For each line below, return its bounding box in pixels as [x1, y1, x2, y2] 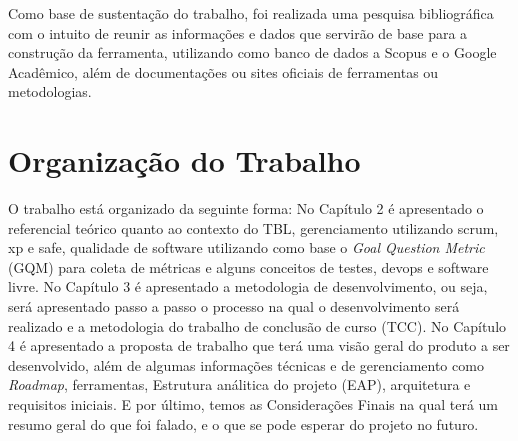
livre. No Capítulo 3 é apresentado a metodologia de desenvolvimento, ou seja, [8, 276, 488, 297]
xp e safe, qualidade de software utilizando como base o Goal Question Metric [8, 237, 485, 258]
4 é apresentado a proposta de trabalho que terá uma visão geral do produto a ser [8, 335, 510, 356]
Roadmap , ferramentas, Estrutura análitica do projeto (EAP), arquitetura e [8, 374, 471, 395]
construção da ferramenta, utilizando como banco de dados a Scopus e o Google [8, 42, 497, 63]
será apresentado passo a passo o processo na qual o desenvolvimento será [8, 296, 460, 317]
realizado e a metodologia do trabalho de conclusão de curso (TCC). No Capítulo [8, 315, 507, 336]
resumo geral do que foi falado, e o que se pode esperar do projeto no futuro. [8, 413, 479, 434]
